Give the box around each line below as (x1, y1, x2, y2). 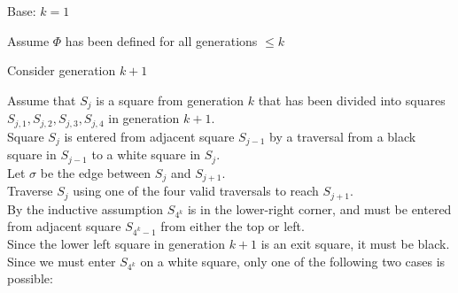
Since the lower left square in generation (7, 235, 225, 252)
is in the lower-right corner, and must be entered (187, 199, 452, 218)
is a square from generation (96, 90, 244, 109)
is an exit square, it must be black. (260, 235, 450, 252)
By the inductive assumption (7, 199, 164, 218)
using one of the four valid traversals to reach (73, 181, 319, 200)
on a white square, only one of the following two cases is (140, 251, 446, 270)
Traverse (7, 181, 53, 200)
